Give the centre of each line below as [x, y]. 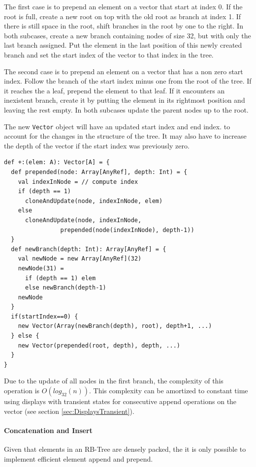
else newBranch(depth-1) [65, 288]
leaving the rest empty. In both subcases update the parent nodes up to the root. [126, 109]
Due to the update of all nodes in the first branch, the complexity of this [114, 381]
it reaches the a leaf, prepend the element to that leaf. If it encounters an [114, 90]
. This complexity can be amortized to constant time [169, 391]
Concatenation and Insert [48, 430]
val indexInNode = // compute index [78, 182]
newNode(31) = [41, 268]
